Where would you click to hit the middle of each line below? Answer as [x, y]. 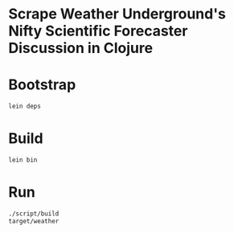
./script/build [34, 214]
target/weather [34, 221]
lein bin [23, 160]
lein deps [25, 106]
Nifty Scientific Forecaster [98, 31]
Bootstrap [42, 85]
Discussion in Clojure [81, 48]
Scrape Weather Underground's [117, 14]
